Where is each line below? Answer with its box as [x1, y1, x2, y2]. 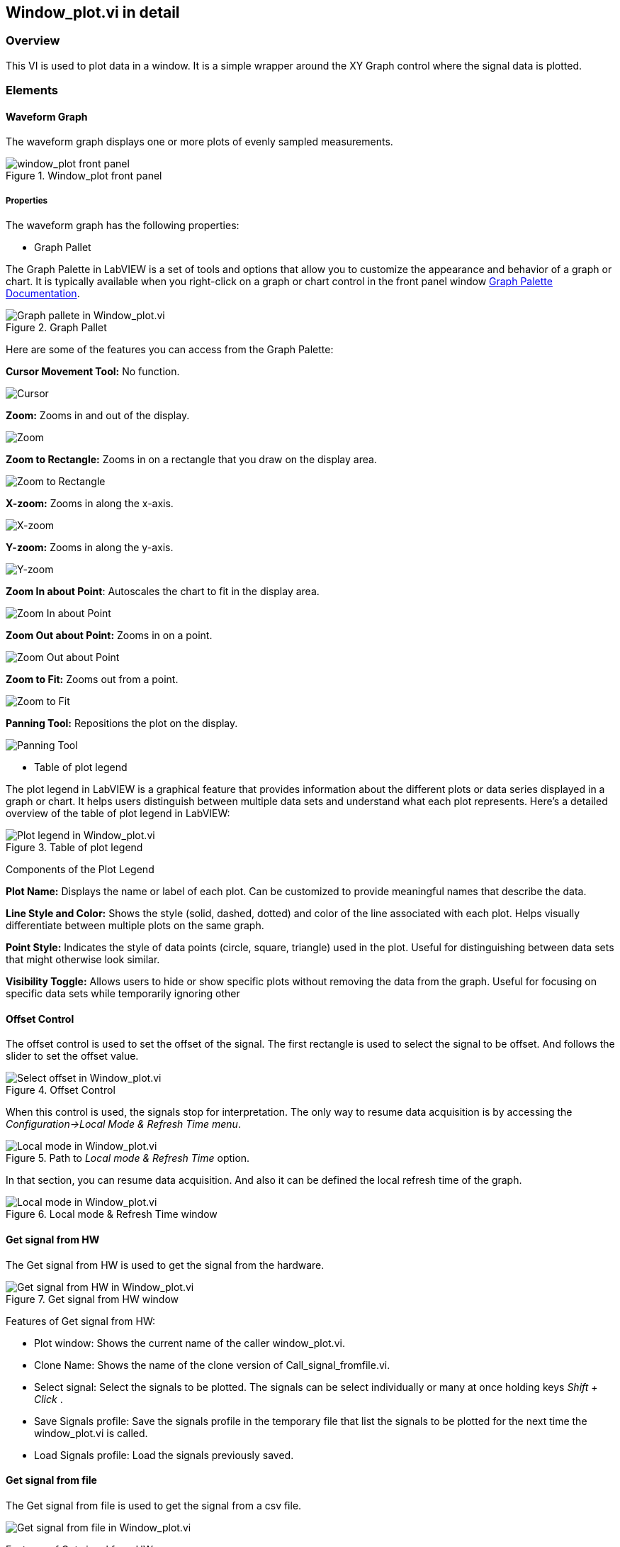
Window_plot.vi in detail [6, 4, 180, 21]
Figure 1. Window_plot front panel [6, 170, 162, 182]
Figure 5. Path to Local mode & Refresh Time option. [6, 1152, 250, 1165]
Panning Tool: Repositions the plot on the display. [6, 717, 238, 730]
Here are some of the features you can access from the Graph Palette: [6, 343, 334, 356]
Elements [6, 83, 59, 98]
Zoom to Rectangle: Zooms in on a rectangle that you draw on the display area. [6, 453, 377, 466]
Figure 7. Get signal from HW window [6, 1292, 179, 1305]
